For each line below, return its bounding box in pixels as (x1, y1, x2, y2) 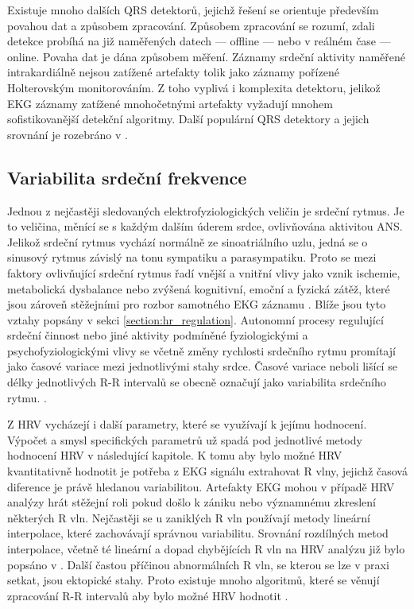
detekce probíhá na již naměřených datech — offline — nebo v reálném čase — (7, 33, 391, 49)
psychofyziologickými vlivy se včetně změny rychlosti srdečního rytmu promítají (7, 342, 396, 359)
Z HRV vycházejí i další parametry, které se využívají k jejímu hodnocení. (7, 416, 367, 433)
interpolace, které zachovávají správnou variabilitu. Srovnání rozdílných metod (7, 525, 389, 541)
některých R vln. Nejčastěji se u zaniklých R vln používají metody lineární (7, 509, 370, 526)
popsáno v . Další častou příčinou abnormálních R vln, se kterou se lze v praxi (7, 556, 389, 572)
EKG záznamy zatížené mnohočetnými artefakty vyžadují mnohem (7, 95, 333, 111)
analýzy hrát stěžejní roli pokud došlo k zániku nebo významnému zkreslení (7, 494, 376, 510)
